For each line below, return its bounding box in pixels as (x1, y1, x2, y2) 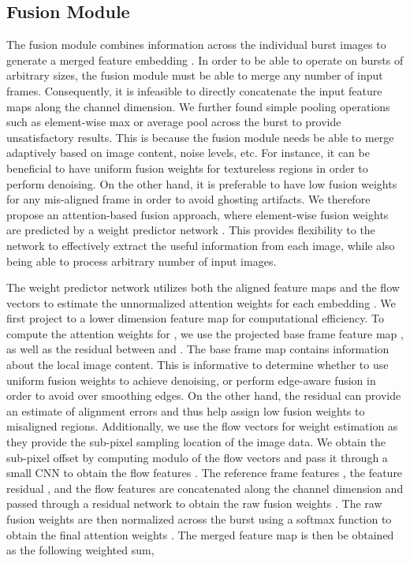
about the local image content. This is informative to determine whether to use (6, 356, 389, 373)
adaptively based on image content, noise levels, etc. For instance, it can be (6, 144, 370, 161)
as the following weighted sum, (6, 542, 155, 558)
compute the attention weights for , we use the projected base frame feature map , (6, 325, 404, 341)
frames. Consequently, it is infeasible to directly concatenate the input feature (6, 82, 382, 99)
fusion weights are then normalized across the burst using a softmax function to (6, 511, 392, 528)
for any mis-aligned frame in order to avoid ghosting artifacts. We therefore (6, 191, 371, 207)
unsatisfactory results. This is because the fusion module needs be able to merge (6, 129, 394, 145)
